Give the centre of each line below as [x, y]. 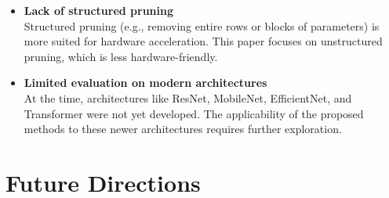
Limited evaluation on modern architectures [145, 83]
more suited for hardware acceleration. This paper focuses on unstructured [203, 41]
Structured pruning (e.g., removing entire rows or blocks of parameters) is [202, 25]
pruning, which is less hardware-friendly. [121, 56]
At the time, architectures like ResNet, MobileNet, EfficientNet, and [188, 97]
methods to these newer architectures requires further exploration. [183, 129]
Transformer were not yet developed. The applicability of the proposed [194, 113]
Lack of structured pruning [99, 10]
